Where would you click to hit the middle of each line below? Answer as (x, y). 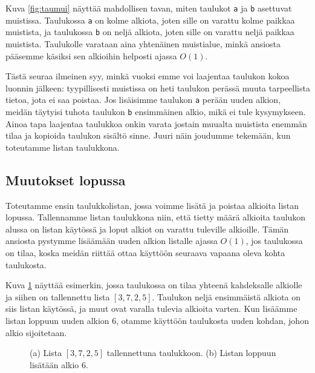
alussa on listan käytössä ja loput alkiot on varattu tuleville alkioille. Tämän (147, 229)
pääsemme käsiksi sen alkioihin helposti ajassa (91, 55)
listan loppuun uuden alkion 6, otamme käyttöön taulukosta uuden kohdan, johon (157, 320)
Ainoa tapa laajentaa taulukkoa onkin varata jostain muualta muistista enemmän (156, 123)
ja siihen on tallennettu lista (58, 296)
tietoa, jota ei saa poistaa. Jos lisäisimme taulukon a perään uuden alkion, (143, 100)
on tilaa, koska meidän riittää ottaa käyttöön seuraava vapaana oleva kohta (145, 253)
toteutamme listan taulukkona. (63, 147)
